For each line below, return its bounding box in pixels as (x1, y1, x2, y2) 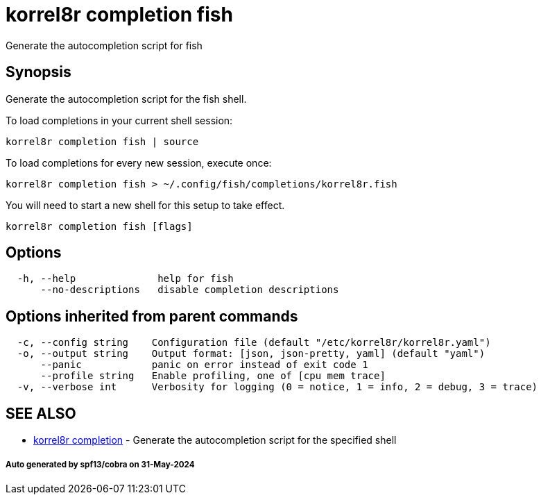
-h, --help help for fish (17, 273, 234, 285)
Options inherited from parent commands (6, 307, 298, 325)
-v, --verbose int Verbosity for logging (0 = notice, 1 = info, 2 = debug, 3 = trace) (17, 381, 538, 393)
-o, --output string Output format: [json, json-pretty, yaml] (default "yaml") (17, 348, 486, 360)
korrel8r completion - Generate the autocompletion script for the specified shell (33, 434, 397, 447)
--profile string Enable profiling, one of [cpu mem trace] (40, 370, 386, 382)
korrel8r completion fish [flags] (6, 220, 193, 232)
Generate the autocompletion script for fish (6, 39, 203, 51)
